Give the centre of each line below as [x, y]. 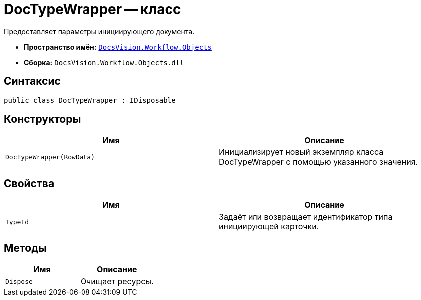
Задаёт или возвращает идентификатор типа [306, 217]
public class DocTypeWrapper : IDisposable [90, 100]
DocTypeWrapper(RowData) [50, 157]
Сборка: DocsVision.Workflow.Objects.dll [104, 62]
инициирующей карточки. [269, 227]
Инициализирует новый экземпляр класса [301, 152]
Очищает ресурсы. [117, 281]
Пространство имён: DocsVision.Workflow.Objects [118, 47]
